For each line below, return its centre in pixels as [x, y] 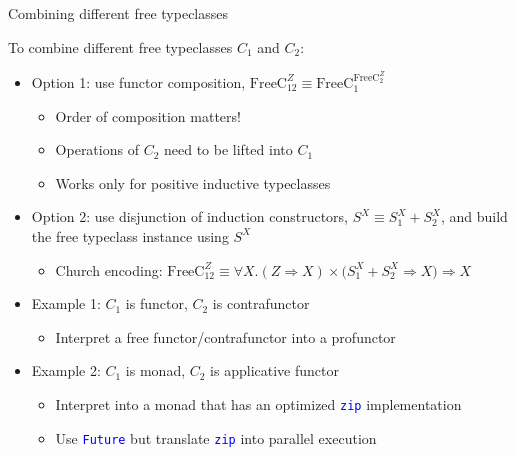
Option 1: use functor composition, [138, 81]
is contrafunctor [261, 303]
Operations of [97, 149]
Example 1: [66, 303]
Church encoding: [109, 269]
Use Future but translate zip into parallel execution [216, 437]
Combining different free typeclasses [118, 13]
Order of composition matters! [148, 115]
